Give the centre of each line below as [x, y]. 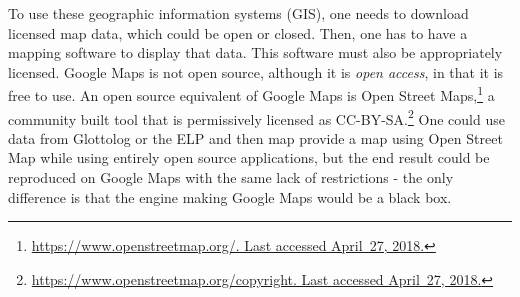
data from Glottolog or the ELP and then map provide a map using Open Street [255, 137]
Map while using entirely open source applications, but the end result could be [249, 157]
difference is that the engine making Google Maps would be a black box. [230, 196]
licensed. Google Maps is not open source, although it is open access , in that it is [256, 71]
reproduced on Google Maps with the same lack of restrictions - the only [231, 177]
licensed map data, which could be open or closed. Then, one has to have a [238, 32]
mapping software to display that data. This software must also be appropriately [255, 52]
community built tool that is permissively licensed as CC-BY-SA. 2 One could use [256, 117]
